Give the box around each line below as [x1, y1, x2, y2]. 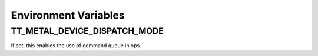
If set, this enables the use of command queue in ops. [11, 42, 141, 49]
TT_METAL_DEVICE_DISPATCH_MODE [11, 26, 164, 36]
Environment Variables [11, 9, 125, 22]
